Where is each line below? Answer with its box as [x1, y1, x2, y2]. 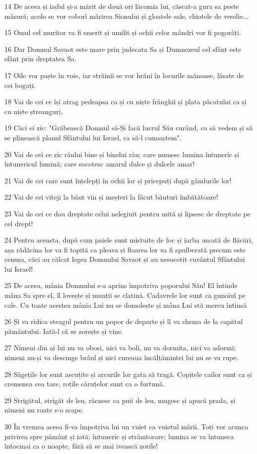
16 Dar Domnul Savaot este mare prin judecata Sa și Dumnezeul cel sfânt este [4, 43, 241, 54]
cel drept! [4, 218, 33, 228]
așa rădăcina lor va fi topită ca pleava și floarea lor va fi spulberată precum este [4, 244, 246, 254]
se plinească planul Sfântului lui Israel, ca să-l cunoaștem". [4, 132, 181, 142]
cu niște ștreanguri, [4, 106, 63, 116]
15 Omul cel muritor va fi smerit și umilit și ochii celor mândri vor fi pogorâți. [4, 27, 241, 38]
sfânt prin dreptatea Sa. [4, 53, 77, 64]
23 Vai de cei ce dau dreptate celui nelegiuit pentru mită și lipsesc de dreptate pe [4, 208, 251, 218]
